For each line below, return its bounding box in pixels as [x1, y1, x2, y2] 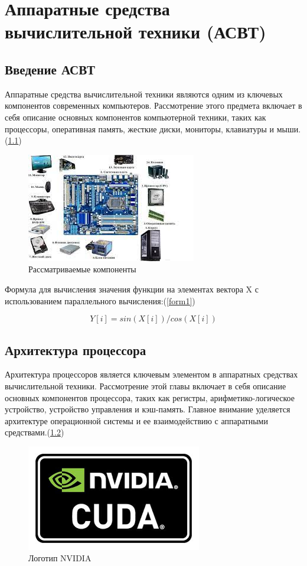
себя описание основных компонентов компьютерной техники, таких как [5, 110, 266, 123]
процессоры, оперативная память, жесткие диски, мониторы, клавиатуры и [5, 122, 274, 135]
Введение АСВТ [5, 60, 95, 78]
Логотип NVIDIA [28, 552, 92, 564]
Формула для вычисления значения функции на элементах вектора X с [5, 282, 259, 295]
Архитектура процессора [5, 340, 146, 359]
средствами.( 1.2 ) [5, 426, 64, 438]
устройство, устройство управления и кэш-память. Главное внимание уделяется [5, 403, 290, 415]
